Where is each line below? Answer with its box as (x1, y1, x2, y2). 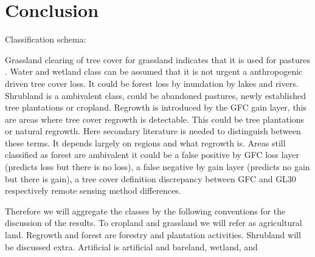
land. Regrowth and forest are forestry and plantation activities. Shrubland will (5, 228, 301, 241)
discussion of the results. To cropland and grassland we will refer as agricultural (5, 216, 302, 229)
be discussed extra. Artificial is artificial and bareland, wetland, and (5, 240, 258, 253)
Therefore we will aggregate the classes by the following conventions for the (5, 204, 286, 217)
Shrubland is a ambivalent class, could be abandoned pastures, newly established (5, 89, 306, 101)
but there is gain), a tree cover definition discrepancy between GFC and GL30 (5, 172, 296, 185)
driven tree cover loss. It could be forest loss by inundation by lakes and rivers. (5, 77, 299, 89)
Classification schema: (5, 33, 86, 46)
